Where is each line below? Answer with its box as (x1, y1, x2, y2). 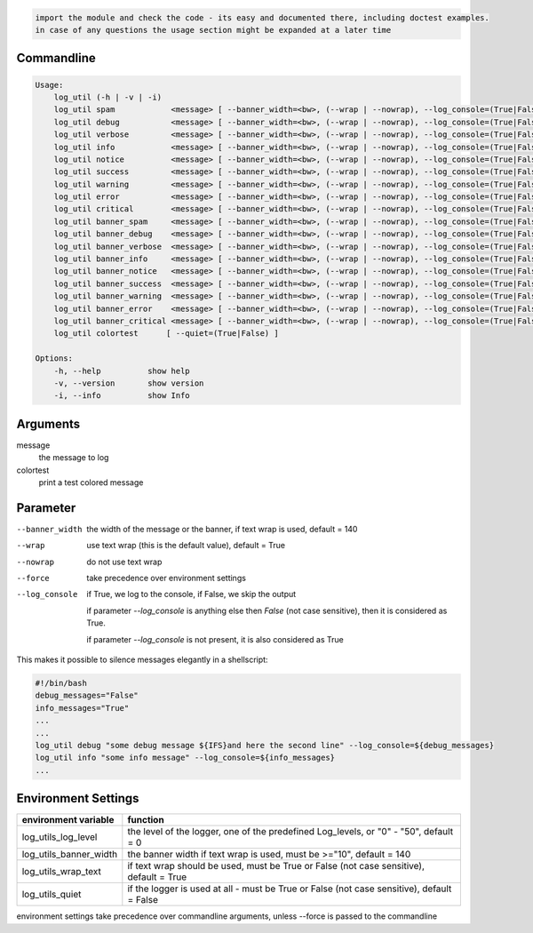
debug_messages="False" (35, 690, 139, 701)
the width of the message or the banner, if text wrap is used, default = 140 (86, 523, 358, 534)
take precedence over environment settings (86, 573, 246, 584)
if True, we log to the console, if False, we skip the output (86, 589, 297, 600)
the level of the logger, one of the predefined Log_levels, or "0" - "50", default (127, 825, 453, 838)
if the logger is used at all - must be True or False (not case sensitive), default (127, 882, 452, 895)
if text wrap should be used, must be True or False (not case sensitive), (127, 860, 426, 873)
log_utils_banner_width (21, 849, 118, 861)
